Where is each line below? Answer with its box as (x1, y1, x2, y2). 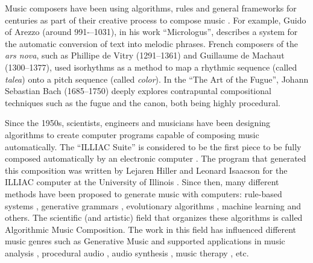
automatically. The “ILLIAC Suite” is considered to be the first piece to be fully (5, 140, 302, 153)
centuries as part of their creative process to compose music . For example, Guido (5, 13, 306, 26)
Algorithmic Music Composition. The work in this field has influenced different (5, 223, 297, 235)
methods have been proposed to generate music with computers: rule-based (5, 187, 282, 200)
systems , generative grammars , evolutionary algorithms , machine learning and (5, 199, 302, 212)
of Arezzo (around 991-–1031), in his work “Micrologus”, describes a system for (5, 25, 298, 38)
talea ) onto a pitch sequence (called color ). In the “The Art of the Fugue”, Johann (5, 72, 309, 85)
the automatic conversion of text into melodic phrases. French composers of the (5, 37, 299, 49)
